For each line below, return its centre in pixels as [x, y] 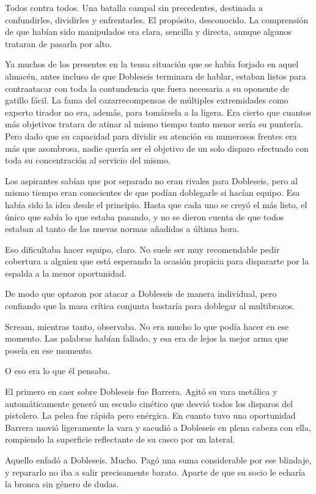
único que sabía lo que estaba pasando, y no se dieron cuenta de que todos [145, 216]
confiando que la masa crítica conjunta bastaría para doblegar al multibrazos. [150, 306]
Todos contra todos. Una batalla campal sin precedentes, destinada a [134, 7]
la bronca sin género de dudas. [62, 484]
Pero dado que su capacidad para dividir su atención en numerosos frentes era [151, 136]
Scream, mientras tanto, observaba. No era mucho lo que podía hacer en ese [147, 326]
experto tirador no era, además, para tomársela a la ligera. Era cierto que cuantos [158, 112]
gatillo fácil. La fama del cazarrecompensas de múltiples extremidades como [147, 100]
